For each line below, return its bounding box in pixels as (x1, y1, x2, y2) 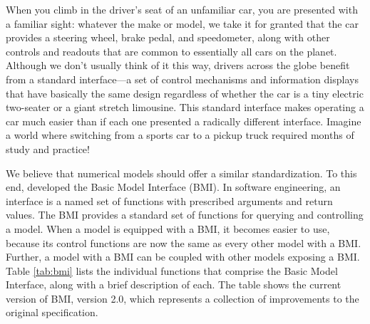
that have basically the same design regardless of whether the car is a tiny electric (6, 85, 364, 100)
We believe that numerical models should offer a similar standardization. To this (6, 165, 357, 180)
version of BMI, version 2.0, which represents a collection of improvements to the (6, 291, 359, 305)
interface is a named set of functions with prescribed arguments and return (6, 193, 333, 208)
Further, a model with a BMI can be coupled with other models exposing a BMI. (6, 249, 360, 264)
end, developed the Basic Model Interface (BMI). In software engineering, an (6, 179, 341, 194)
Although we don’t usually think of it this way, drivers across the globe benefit (6, 58, 350, 73)
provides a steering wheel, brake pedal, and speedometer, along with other (6, 30, 330, 45)
